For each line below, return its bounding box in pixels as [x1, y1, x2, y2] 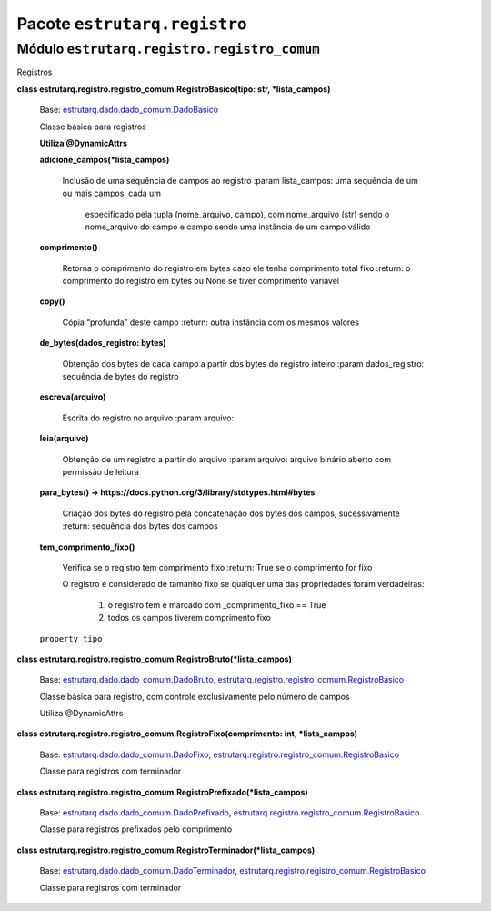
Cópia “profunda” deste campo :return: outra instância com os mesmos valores [62, 317, 359, 328]
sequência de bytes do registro [62, 371, 179, 382]
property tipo [39, 633, 103, 643]
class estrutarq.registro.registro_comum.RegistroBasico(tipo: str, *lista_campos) [16, 83, 331, 95]
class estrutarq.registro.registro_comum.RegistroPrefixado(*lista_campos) [16, 786, 308, 797]
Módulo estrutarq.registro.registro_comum [16, 41, 320, 57]
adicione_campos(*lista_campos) [39, 155, 170, 166]
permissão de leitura [62, 466, 140, 477]
